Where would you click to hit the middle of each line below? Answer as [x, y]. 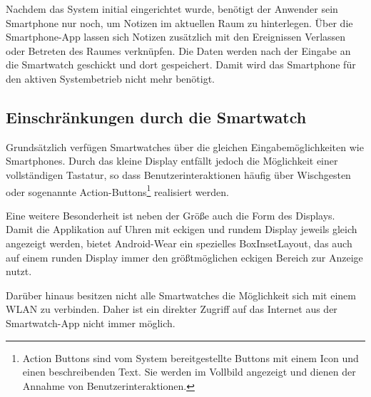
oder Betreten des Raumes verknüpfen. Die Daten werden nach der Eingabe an [178, 50]
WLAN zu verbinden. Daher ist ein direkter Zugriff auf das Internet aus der [172, 309]
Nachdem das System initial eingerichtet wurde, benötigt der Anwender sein [172, 9]
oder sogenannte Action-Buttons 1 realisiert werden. [117, 190]
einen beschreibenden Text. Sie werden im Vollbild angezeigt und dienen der [189, 372]
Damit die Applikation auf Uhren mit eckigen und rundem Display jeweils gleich [182, 229]
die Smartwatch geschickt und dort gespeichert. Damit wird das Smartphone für [181, 65]
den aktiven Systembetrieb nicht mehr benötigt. [111, 78]
